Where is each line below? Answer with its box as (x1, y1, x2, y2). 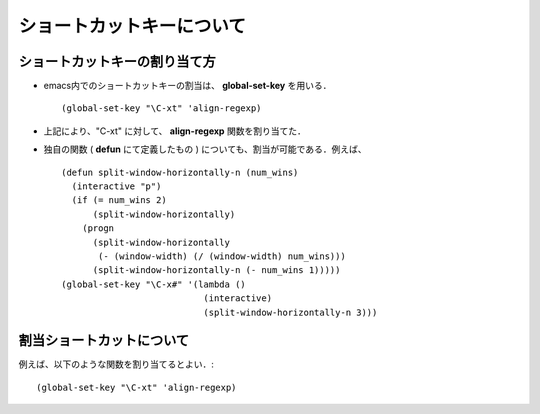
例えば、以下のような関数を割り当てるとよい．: (18, 358, 215, 370)
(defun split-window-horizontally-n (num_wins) (61, 166, 299, 178)
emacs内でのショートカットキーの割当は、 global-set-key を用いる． (43, 80, 332, 92)
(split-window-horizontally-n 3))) (203, 306, 378, 318)
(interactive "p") (71, 181, 162, 192)
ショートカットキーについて (18, 15, 247, 37)
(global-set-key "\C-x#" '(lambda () (61, 278, 247, 290)
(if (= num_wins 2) (71, 195, 167, 206)
